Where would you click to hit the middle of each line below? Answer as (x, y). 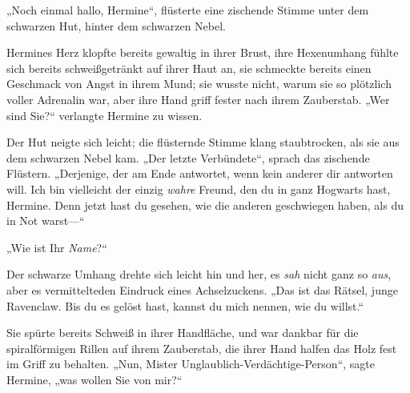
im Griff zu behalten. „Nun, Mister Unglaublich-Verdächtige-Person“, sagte (191, 364)
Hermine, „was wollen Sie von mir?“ (94, 379)
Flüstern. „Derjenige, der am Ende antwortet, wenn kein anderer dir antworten (200, 173)
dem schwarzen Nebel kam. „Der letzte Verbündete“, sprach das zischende (188, 157)
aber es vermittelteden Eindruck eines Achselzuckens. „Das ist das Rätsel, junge (202, 289)
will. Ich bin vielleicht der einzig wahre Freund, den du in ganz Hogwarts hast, (199, 188)
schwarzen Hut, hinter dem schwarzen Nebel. (117, 25)
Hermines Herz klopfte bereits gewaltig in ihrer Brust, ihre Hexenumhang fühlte (203, 52)
